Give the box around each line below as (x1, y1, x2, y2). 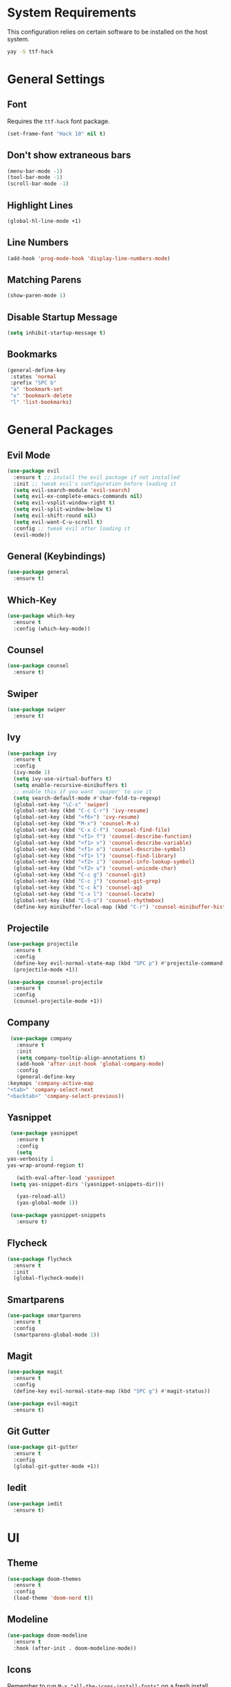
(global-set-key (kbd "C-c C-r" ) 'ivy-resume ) (13, 807, 149, 815)
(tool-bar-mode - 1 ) (7, 174, 63, 181)
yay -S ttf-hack (7, 48, 54, 55)
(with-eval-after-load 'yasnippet (16, 1174, 115, 1181)
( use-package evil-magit (7, 1400, 78, 1407)
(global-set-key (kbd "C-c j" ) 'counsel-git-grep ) (13, 878, 162, 885)
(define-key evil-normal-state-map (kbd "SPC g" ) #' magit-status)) (13, 1388, 211, 1395)
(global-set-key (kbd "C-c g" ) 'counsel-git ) (13, 872, 146, 879)
